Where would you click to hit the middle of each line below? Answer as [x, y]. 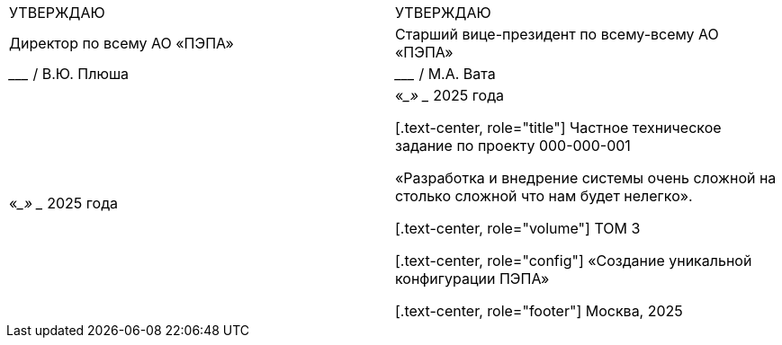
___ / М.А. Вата [445, 74]
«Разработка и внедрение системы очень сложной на [586, 178]
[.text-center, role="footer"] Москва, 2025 [539, 311]
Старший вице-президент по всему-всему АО [557, 34]
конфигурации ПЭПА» [472, 279]
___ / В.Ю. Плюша [69, 74]
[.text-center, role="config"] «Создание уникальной [574, 261]
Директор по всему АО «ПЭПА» [121, 43]
